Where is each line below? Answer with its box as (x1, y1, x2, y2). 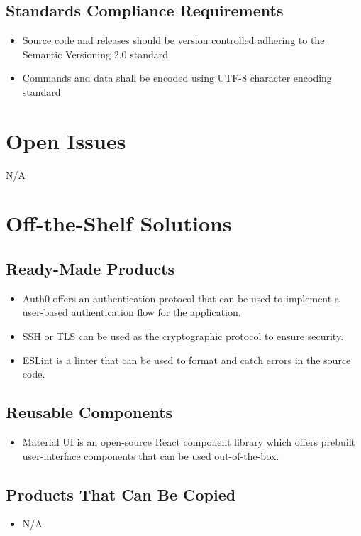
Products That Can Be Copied (6, 483, 236, 505)
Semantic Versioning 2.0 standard (22, 46, 168, 61)
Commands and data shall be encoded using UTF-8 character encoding (22, 70, 332, 85)
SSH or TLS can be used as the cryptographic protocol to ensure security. (22, 329, 344, 344)
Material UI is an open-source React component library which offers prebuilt (22, 434, 356, 449)
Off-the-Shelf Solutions (6, 209, 232, 238)
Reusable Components (6, 401, 173, 423)
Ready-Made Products (6, 258, 175, 280)
